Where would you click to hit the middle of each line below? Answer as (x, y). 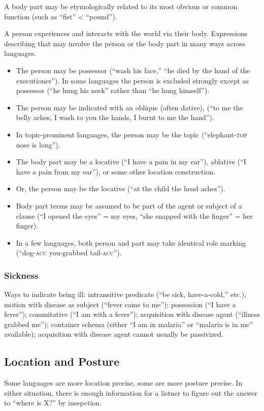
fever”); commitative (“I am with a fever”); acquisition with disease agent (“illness (132, 314)
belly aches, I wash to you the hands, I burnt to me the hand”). (115, 117)
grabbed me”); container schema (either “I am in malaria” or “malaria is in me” (128, 324)
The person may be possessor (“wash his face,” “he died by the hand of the (133, 70)
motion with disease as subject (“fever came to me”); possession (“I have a (120, 304)
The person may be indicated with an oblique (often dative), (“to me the (129, 107)
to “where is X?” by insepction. (53, 403)
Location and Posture (62, 361)
